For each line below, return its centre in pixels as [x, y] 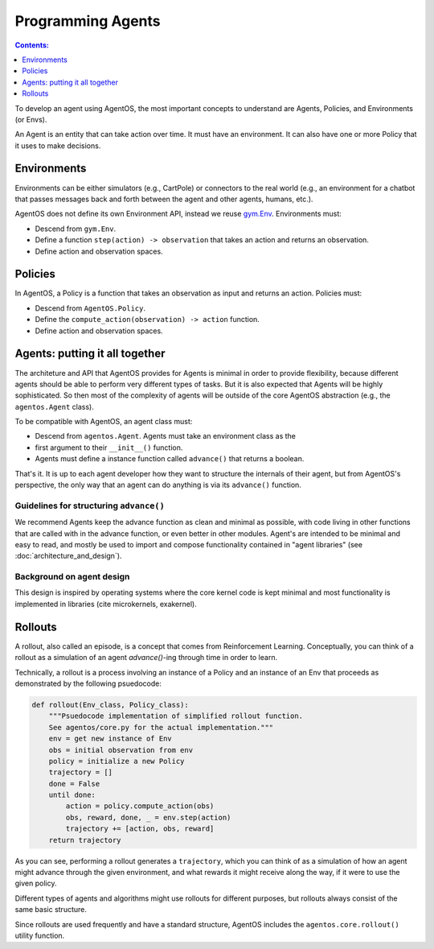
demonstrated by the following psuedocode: [88, 683]
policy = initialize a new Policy [117, 761]
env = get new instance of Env [110, 739]
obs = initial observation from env [121, 750]
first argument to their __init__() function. [109, 448]
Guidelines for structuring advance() [90, 505]
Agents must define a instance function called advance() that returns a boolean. [170, 459]
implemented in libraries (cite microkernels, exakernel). [106, 604]
